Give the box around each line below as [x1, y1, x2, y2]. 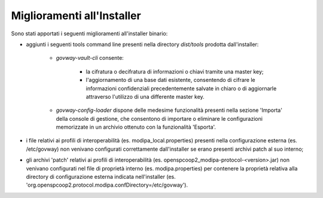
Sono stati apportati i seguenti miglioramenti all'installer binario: [11, 30, 168, 37]
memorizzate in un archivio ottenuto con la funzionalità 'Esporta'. [56, 123, 217, 131]
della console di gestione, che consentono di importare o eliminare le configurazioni [56, 115, 263, 122]
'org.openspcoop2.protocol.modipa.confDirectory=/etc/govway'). [26, 181, 188, 188]
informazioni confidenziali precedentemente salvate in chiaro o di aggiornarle [86, 84, 277, 92]
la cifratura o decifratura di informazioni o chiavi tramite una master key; [86, 68, 264, 75]
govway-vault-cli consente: [56, 54, 124, 62]
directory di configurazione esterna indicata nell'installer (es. [26, 173, 176, 181]
